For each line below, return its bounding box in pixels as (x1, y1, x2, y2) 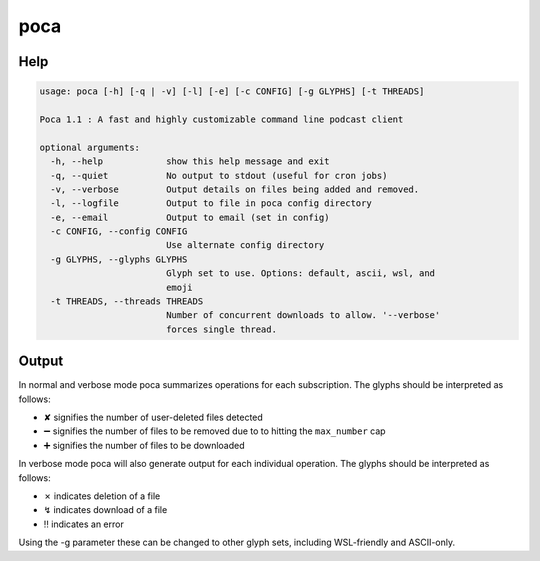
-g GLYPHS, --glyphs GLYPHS (50, 253, 188, 265)
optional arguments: (39, 141, 140, 153)
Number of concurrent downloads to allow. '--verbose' (165, 310, 441, 321)
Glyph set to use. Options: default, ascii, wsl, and (165, 268, 435, 279)
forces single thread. (165, 323, 277, 335)
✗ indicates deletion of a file (43, 490, 161, 502)
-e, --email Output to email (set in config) (50, 211, 330, 223)
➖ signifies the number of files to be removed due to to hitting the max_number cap (43, 425, 386, 437)
